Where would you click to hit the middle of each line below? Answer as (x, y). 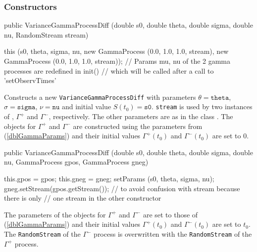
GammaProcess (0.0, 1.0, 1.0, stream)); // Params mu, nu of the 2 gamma (117, 61)
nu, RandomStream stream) (46, 34)
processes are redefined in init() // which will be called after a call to (109, 70)
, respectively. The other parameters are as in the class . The (141, 116)
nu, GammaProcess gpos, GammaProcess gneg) (76, 162)
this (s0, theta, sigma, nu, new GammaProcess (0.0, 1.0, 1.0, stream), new (116, 51)
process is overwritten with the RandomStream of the (173, 234)
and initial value (86, 106)
